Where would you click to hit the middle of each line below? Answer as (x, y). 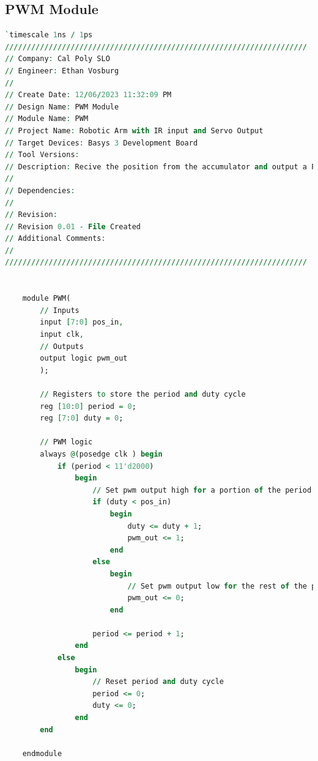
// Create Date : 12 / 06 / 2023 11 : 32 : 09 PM (88, 95)
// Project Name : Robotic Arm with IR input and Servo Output (134, 131)
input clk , (62, 335)
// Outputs (62, 346)
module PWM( (46, 299)
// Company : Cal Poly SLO (57, 59)
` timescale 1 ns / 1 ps (49, 35)
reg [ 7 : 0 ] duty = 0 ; (82, 418)
